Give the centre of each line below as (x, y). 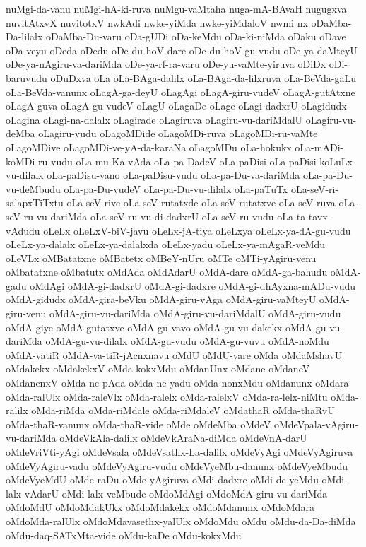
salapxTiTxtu (35, 202)
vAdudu (23, 230)
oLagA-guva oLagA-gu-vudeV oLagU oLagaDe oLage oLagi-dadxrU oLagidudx (176, 106)
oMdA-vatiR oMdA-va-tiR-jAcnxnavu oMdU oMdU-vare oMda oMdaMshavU (174, 354)
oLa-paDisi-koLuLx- (313, 161)
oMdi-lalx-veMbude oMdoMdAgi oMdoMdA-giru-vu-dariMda (195, 493)
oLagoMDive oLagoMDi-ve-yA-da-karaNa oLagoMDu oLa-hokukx (149, 147)
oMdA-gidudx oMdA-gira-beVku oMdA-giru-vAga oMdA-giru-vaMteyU (161, 299)
